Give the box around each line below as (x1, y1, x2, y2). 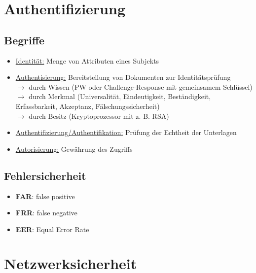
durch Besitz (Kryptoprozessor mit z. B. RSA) (29, 110, 169, 121)
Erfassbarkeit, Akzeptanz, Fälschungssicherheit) (15, 101, 160, 111)
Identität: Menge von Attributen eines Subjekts (15, 55, 159, 66)
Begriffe (4, 32, 45, 47)
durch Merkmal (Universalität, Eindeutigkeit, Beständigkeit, (29, 91, 211, 102)
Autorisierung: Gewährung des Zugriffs (15, 143, 133, 154)
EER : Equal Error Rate (15, 224, 89, 234)
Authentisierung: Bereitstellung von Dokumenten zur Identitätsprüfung (15, 72, 231, 82)
